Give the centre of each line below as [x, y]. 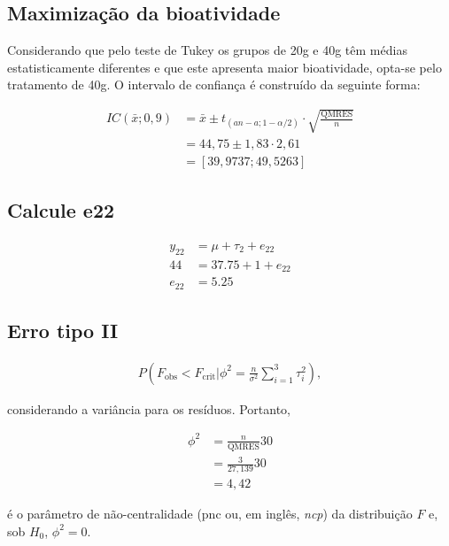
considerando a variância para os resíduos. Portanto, [149, 408]
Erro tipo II [63, 331]
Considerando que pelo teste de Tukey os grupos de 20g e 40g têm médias [207, 50]
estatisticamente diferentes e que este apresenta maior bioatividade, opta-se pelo [224, 67]
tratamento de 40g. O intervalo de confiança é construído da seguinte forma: [214, 85]
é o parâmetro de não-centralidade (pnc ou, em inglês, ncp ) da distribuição [210, 514]
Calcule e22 [61, 210]
